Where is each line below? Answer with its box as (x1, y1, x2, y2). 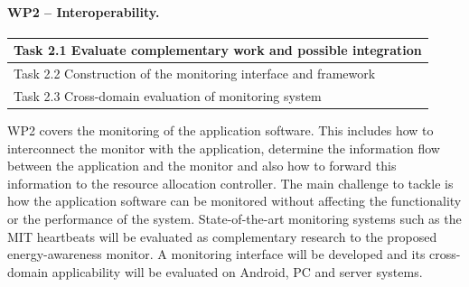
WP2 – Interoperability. (7, 2, 160, 21)
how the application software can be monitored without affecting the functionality (7, 191, 462, 210)
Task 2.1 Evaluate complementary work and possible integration (14, 41, 422, 60)
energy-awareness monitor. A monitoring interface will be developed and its (7, 245, 426, 264)
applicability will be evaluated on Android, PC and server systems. (52, 262, 423, 281)
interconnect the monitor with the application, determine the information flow (7, 138, 440, 157)
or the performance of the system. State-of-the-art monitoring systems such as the (7, 209, 462, 228)
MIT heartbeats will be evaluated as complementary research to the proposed (7, 227, 437, 245)
